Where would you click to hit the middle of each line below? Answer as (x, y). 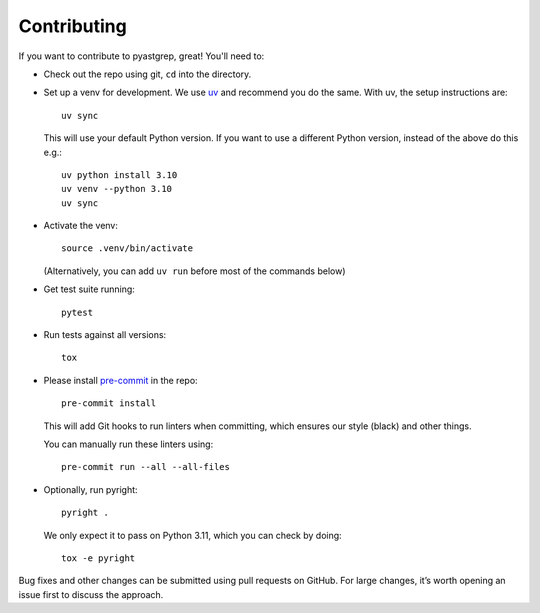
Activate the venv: (81, 226)
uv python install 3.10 (119, 174)
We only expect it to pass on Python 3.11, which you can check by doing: (192, 535)
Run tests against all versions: (105, 335)
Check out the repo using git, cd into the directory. (147, 74)
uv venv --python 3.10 (117, 189)
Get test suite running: (89, 289)
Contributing (72, 26)
